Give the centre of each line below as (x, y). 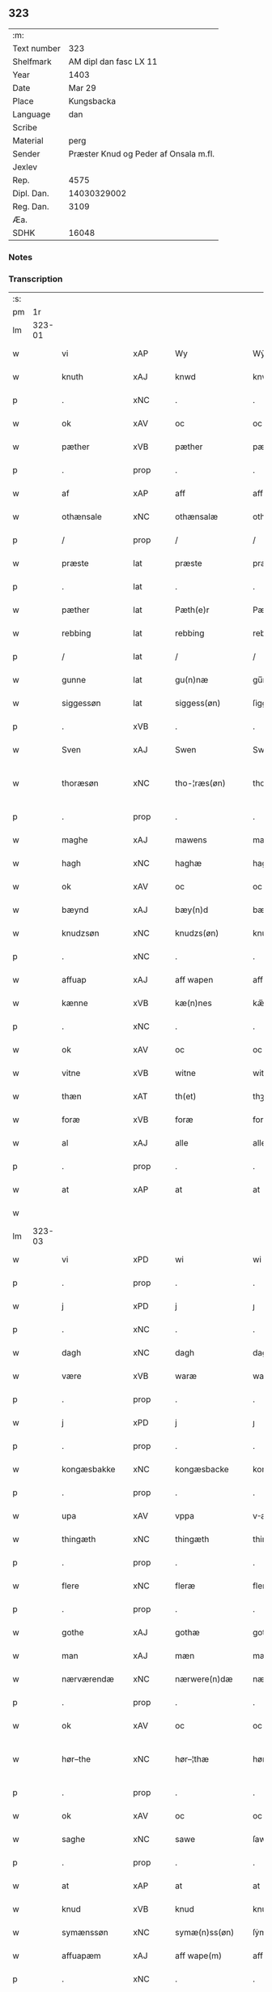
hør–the (76, 1759)
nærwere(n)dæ (204, 1679)
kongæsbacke (202, 1469)
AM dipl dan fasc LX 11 (113, 62)
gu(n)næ (192, 680)
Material (28, 140)
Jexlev (25, 167)
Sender (26, 153)
